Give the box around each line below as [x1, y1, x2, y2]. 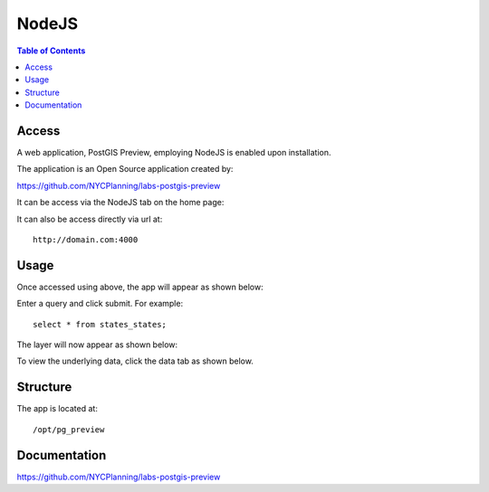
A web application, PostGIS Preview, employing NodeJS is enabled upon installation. [16, 147, 331, 158]
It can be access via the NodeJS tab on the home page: [16, 197, 225, 208]
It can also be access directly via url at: [16, 213, 163, 224]
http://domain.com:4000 [33, 234, 139, 244]
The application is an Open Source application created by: [16, 164, 234, 175]
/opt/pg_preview [33, 424, 105, 434]
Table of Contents [16, 45, 86, 56]
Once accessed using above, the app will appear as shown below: [16, 281, 264, 292]
